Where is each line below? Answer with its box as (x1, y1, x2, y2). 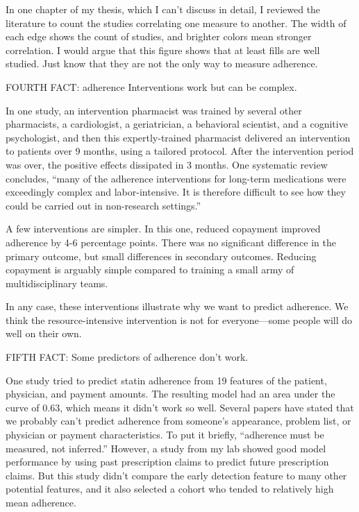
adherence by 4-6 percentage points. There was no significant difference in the (6, 234, 336, 249)
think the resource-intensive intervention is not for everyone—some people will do (6, 312, 353, 327)
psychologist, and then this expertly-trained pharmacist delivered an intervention (6, 130, 351, 144)
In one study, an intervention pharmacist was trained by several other (6, 103, 302, 117)
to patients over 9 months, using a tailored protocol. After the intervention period (6, 144, 354, 158)
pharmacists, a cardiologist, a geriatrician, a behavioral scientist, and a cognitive (6, 117, 348, 131)
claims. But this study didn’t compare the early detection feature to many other (6, 468, 347, 482)
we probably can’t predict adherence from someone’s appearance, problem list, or (6, 413, 351, 428)
